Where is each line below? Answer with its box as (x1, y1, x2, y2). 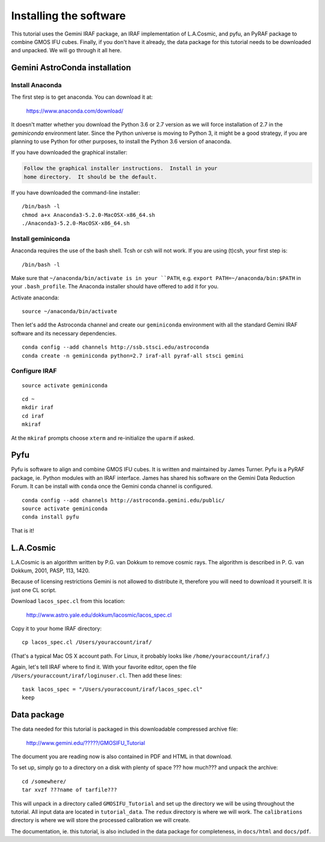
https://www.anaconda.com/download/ (26, 107, 123, 114)
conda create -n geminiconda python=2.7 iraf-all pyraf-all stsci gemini (22, 352, 244, 359)
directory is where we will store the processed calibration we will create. (11, 817, 191, 824)
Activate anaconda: (11, 294, 60, 301)
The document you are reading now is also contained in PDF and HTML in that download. (11, 753, 233, 760)
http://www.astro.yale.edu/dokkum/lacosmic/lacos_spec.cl (26, 611, 172, 619)
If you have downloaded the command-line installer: (11, 189, 141, 196)
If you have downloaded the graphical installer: (11, 149, 128, 156)
